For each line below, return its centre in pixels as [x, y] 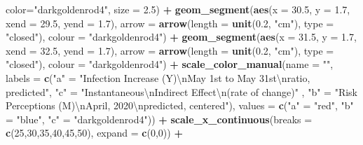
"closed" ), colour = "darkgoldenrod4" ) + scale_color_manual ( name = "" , [170, 64]
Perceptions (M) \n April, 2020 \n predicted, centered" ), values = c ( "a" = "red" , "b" [180, 105]
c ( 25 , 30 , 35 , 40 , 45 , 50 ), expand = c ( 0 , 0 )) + [94, 133]
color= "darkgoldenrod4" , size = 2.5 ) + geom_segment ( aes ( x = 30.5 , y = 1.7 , [178, 9]
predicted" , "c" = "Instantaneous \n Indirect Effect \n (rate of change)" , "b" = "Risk [182, 91]
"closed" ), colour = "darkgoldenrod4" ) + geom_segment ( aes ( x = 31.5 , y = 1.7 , [181, 37]
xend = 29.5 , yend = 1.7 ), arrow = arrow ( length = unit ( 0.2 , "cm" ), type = [170, 23]
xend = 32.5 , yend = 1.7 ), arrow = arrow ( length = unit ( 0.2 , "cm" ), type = [170, 50]
